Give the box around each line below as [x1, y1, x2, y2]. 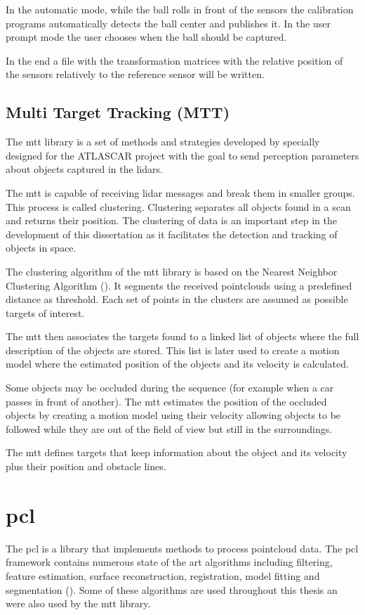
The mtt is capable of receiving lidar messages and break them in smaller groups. [6, 185, 355, 200]
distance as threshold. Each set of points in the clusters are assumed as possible [6, 292, 348, 306]
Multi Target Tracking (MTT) [6, 101, 230, 123]
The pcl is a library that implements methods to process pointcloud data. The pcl [6, 540, 359, 555]
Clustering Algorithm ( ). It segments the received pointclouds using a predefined [6, 278, 352, 292]
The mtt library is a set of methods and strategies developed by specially [6, 134, 320, 149]
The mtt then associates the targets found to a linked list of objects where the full [6, 329, 359, 344]
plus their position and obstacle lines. [6, 459, 166, 474]
